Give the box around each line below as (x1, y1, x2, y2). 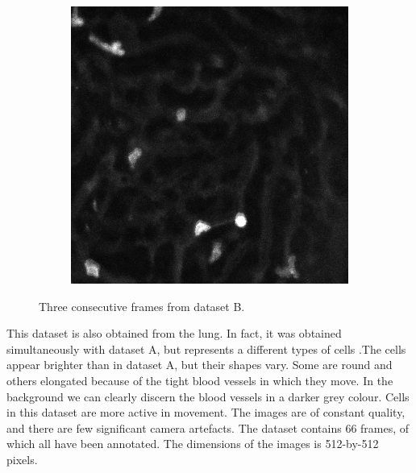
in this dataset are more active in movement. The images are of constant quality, (6, 404, 406, 421)
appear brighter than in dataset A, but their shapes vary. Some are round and (6, 356, 393, 373)
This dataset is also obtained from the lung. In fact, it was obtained (6, 325, 342, 342)
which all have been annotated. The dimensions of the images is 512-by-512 (6, 435, 379, 452)
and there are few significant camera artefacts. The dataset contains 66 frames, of (6, 419, 410, 436)
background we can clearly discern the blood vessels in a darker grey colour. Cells (6, 388, 410, 405)
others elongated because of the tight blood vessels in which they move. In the (6, 371, 393, 388)
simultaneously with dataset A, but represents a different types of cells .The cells (6, 340, 406, 357)
